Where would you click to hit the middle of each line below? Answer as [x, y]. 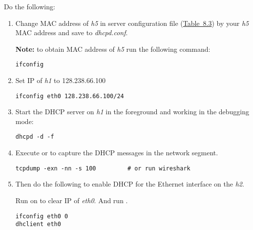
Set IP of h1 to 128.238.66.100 [60, 80]
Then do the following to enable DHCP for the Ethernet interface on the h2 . [130, 184]
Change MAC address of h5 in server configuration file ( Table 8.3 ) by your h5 [132, 23]
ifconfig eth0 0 [42, 216]
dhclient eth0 [38, 224]
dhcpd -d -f [35, 137]
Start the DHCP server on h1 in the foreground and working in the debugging [132, 112]
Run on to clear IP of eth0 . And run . [72, 200]
